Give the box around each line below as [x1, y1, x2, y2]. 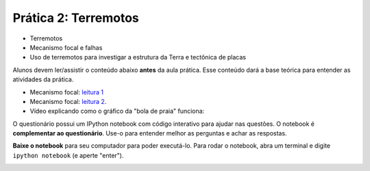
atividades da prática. [12, 75, 74, 83]
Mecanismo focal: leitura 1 [29, 88, 104, 96]
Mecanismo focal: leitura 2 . [29, 97, 107, 105]
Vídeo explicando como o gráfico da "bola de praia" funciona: [29, 107, 205, 116]
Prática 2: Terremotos [12, 10, 140, 25]
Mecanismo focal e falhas [29, 43, 103, 51]
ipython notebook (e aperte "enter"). [12, 151, 124, 159]
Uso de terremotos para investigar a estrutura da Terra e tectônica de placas [29, 53, 247, 62]
